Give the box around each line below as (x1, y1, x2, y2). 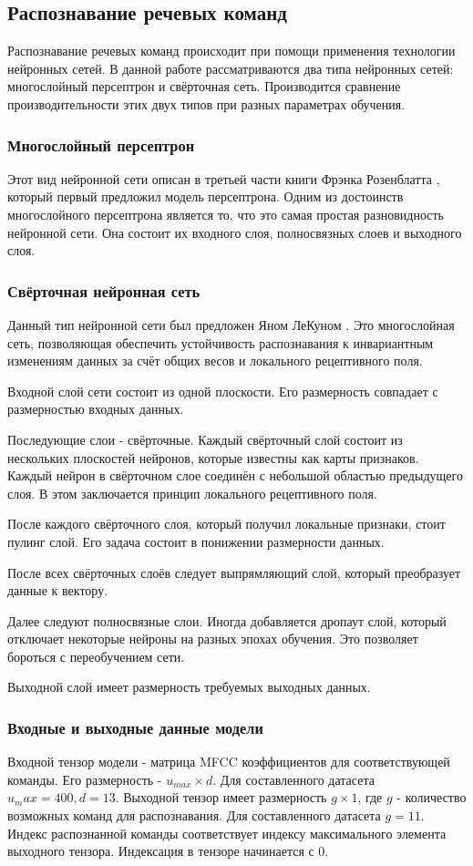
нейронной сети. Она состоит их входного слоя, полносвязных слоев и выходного (7, 222, 462, 242)
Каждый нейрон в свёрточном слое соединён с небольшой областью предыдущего (7, 466, 463, 485)
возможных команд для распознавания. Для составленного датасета (7, 806, 381, 825)
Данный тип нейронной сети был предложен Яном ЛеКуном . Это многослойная (7, 314, 455, 334)
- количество (396, 788, 467, 807)
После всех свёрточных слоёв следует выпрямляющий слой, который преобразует (7, 562, 461, 582)
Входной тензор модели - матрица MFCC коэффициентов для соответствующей (7, 752, 450, 771)
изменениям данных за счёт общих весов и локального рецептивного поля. (7, 351, 423, 370)
